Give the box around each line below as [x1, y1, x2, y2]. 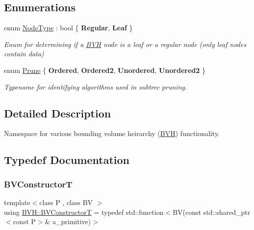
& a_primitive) [45, 216, 91, 227]
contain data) [4, 48, 44, 59]
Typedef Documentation [4, 152, 129, 167]
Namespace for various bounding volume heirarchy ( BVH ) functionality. [4, 128, 220, 138]
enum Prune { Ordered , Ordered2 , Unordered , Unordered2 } [4, 65, 205, 75]
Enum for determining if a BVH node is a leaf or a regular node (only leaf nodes [4, 39, 247, 49]
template [4, 197, 30, 207]
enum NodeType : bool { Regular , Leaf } [4, 23, 133, 33]
